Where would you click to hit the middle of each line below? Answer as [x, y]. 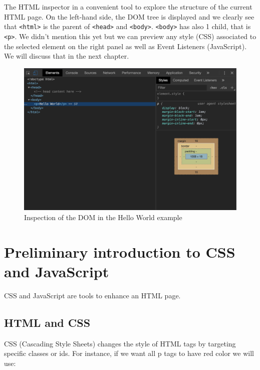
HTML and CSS [47, 322]
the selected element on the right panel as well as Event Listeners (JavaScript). [125, 46]
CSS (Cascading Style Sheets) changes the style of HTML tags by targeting [120, 343]
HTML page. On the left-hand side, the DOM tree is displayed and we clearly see [129, 16]
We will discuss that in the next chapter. [67, 56]
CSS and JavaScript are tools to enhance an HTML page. [92, 295]
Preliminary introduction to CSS [120, 251]
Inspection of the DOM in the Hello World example [103, 217]
